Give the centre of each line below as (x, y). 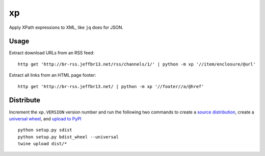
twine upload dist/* (42, 144)
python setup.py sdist (45, 130)
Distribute (25, 100)
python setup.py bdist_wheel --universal (68, 137)
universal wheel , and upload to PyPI (45, 119)
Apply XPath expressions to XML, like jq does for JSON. (66, 27)
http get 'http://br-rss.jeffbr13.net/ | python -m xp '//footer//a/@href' (111, 86)
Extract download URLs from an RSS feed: (52, 53)
